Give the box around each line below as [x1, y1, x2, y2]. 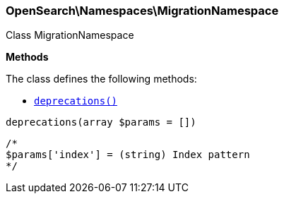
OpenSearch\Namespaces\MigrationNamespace [6, 4, 279, 18]
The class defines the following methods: [6, 73, 197, 85]
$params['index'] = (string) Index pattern [6, 149, 250, 161]
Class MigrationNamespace [6, 29, 134, 42]
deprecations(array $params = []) [6, 116, 196, 128]
